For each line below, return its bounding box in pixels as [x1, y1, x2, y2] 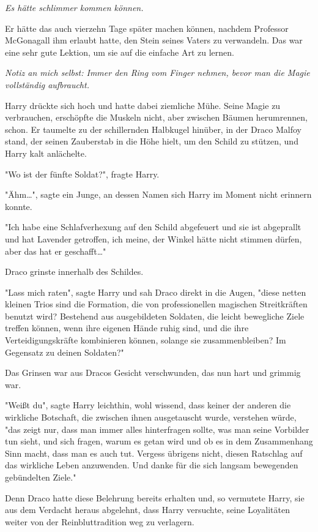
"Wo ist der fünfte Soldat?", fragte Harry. [5, 167, 160, 180]
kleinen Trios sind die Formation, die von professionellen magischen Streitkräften [5, 298, 308, 310]
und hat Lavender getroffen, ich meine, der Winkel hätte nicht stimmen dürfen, [5, 232, 302, 245]
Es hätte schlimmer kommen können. [5, 1, 144, 13]
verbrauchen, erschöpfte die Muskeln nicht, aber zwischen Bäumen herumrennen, [5, 111, 308, 124]
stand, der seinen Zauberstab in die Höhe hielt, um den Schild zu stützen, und [5, 135, 298, 148]
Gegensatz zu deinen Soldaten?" [5, 345, 124, 358]
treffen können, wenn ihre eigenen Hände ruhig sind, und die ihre [5, 321, 249, 334]
